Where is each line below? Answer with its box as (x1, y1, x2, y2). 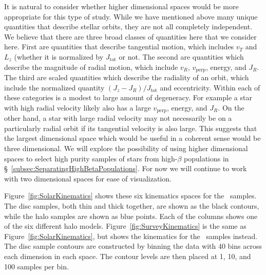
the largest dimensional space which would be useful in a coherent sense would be (4, 133, 261, 143)
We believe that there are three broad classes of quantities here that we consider (4, 31, 257, 42)
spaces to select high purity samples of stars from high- (4, 153, 178, 163)
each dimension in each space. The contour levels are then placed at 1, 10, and (4, 250, 251, 261)
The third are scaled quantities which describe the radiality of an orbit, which (4, 72, 249, 83)
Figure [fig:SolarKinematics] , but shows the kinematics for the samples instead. (4, 230, 258, 241)
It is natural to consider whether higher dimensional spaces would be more (4, 1, 239, 11)
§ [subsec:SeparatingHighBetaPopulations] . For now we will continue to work (4, 163, 247, 174)
